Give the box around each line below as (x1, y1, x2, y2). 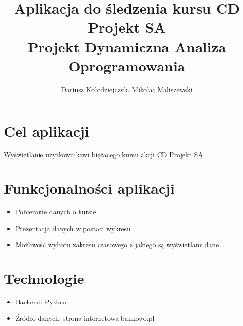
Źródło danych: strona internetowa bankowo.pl (15, 313, 155, 323)
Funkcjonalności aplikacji (4, 178, 175, 198)
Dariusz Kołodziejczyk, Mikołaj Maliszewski (61, 84, 193, 94)
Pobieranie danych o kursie (15, 206, 96, 216)
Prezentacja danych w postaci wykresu (15, 223, 131, 233)
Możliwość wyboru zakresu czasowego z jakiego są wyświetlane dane (15, 239, 219, 250)
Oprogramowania (68, 55, 185, 75)
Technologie (4, 268, 84, 288)
